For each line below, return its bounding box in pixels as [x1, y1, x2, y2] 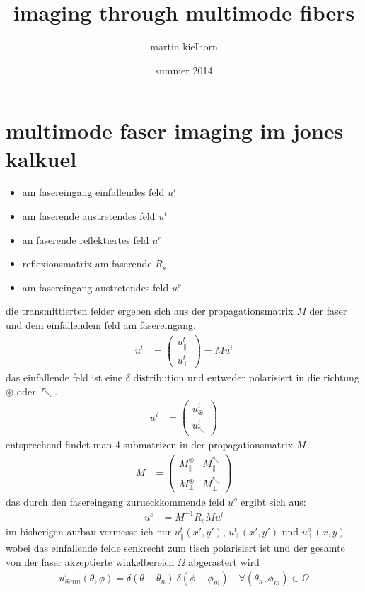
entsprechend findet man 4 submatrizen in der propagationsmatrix [6, 437, 294, 452]
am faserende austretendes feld [22, 209, 156, 224]
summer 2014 [155, 62, 213, 77]
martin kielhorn [150, 39, 218, 54]
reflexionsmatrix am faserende [22, 256, 152, 271]
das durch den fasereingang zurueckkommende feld [6, 494, 225, 509]
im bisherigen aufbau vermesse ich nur [6, 524, 172, 539]
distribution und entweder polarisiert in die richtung [133, 370, 359, 385]
